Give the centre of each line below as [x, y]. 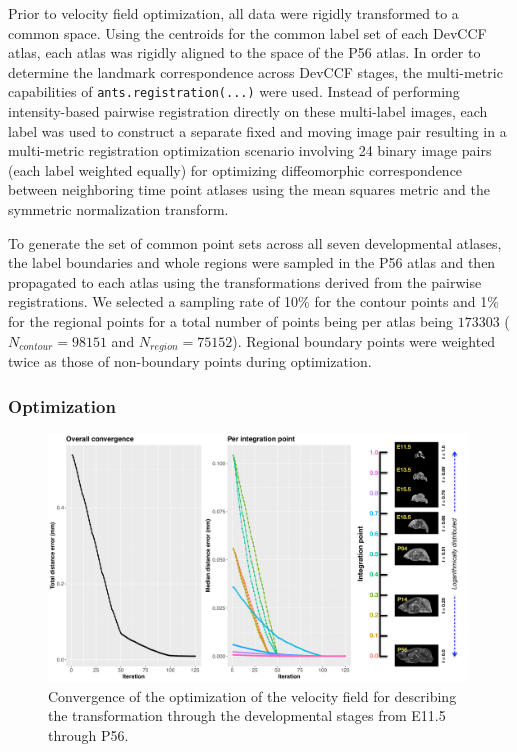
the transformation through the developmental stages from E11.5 [247, 715]
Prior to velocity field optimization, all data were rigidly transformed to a [233, 13]
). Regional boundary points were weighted [364, 340]
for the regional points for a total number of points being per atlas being [230, 320]
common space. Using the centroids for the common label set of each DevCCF [247, 32]
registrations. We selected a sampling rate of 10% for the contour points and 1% [253, 301]
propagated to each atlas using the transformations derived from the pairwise [245, 281]
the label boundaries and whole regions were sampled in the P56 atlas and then [252, 262]
